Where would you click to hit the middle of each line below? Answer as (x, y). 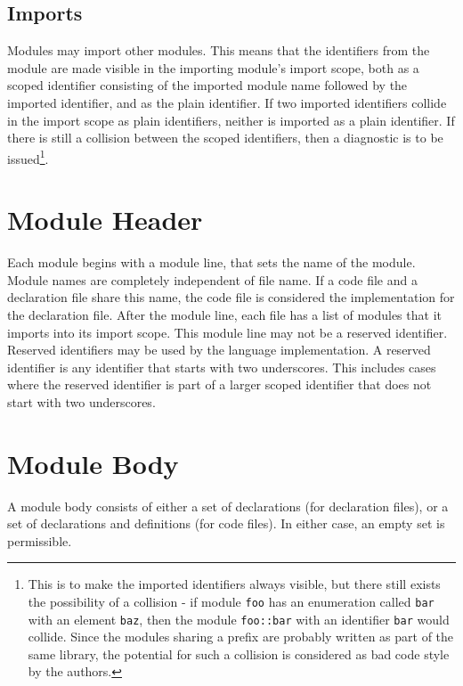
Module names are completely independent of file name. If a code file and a (212, 279)
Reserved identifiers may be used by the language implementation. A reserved (219, 350)
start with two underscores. (81, 401)
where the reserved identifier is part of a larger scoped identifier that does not (219, 384)
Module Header (105, 220)
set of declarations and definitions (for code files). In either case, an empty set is (226, 523)
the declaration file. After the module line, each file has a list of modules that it (224, 314)
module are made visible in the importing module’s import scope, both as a (213, 67)
